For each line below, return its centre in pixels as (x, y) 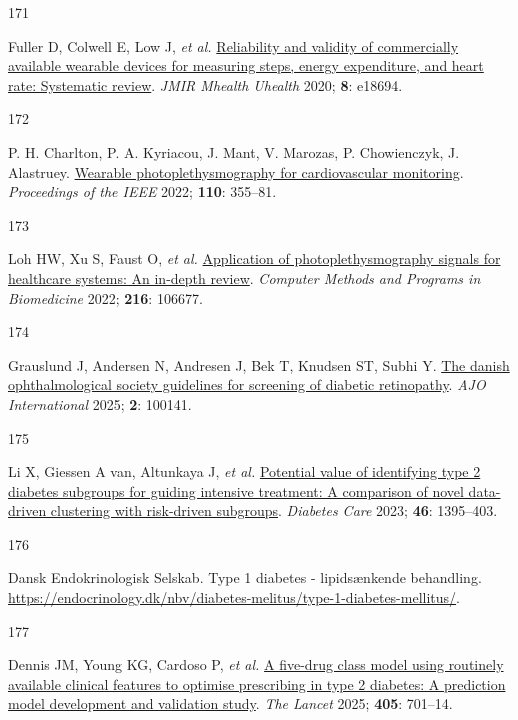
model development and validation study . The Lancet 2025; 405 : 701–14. (230, 703)
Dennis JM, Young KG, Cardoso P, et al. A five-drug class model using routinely (256, 664)
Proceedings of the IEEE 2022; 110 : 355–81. (142, 191)
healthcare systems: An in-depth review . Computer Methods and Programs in (244, 277)
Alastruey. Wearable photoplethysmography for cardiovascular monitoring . (236, 171)
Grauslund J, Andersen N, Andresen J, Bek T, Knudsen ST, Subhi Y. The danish (259, 364)
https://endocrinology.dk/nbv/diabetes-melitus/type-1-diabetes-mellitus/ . (234, 597)
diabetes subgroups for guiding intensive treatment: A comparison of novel (236, 490)
